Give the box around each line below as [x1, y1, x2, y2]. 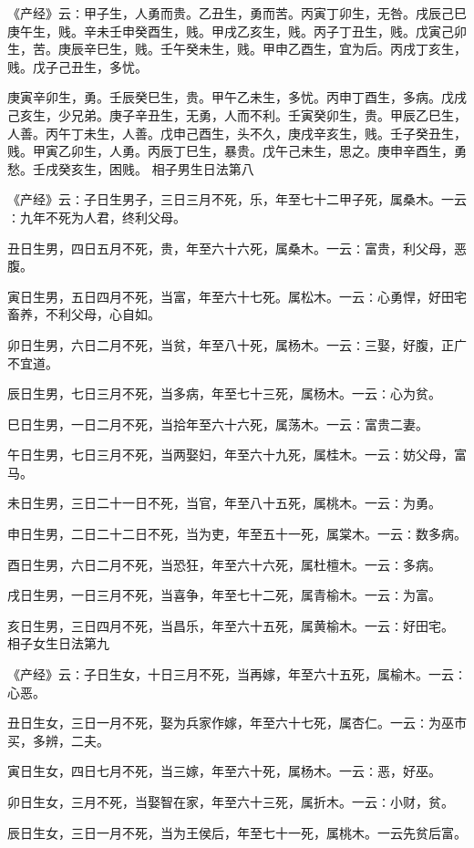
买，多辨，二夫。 [7, 730, 109, 750]
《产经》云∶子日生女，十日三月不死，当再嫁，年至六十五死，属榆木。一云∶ [7, 665, 467, 684]
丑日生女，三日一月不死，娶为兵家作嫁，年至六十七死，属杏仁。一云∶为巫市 [7, 713, 467, 732]
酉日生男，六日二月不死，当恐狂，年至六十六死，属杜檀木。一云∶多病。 [7, 554, 441, 574]
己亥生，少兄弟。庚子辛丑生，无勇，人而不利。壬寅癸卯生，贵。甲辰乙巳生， [7, 105, 467, 124]
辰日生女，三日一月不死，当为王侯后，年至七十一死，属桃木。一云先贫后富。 [7, 822, 467, 842]
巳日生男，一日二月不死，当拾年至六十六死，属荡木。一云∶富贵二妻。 [7, 414, 428, 433]
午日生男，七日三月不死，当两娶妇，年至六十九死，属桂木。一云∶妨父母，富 [7, 445, 467, 464]
